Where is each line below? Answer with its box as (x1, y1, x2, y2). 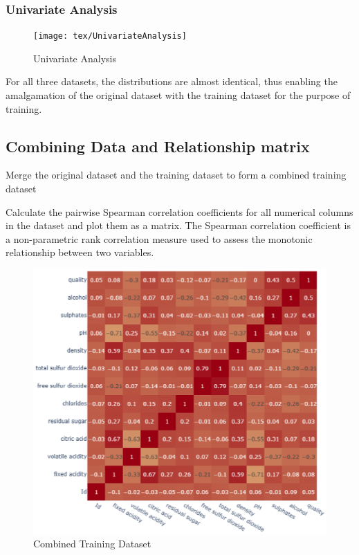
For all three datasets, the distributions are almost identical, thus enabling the (6, 74, 338, 89)
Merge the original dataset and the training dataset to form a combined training (6, 167, 347, 182)
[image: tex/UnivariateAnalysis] (33, 31, 187, 42)
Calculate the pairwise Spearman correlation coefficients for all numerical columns (6, 204, 353, 219)
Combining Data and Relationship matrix (6, 135, 310, 156)
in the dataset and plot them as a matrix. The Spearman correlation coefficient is (6, 218, 351, 233)
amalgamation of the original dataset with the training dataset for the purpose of (6, 88, 351, 102)
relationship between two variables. (6, 245, 154, 260)
